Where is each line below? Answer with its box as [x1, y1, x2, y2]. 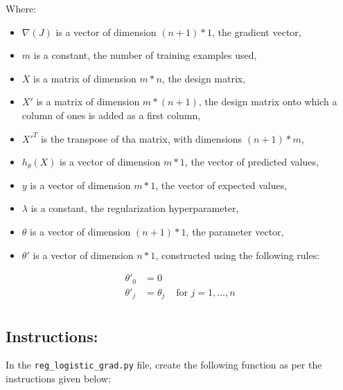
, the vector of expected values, [155, 177, 288, 192]
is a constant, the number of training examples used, [33, 48, 257, 62]
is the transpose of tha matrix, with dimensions [40, 131, 243, 145]
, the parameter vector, [186, 224, 284, 238]
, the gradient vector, [211, 24, 301, 39]
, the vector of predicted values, [184, 154, 319, 169]
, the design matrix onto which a [198, 94, 337, 109]
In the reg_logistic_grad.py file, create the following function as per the [6, 357, 322, 372]
